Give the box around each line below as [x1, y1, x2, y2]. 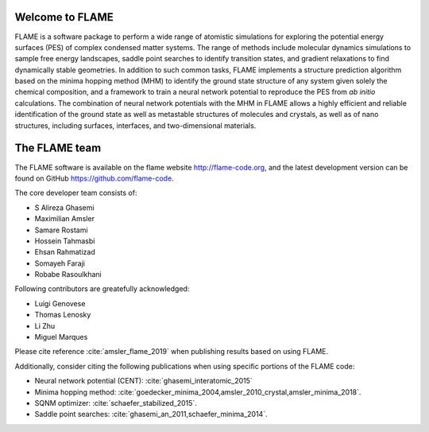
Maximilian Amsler [34, 214, 95, 224]
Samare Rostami [34, 225, 88, 235]
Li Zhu [34, 321, 56, 330]
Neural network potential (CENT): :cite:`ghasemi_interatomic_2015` [34, 376, 253, 386]
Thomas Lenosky [34, 310, 91, 320]
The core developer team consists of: [14, 188, 137, 198]
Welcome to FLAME [14, 10, 114, 24]
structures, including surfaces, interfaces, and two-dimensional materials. [14, 120, 257, 130]
